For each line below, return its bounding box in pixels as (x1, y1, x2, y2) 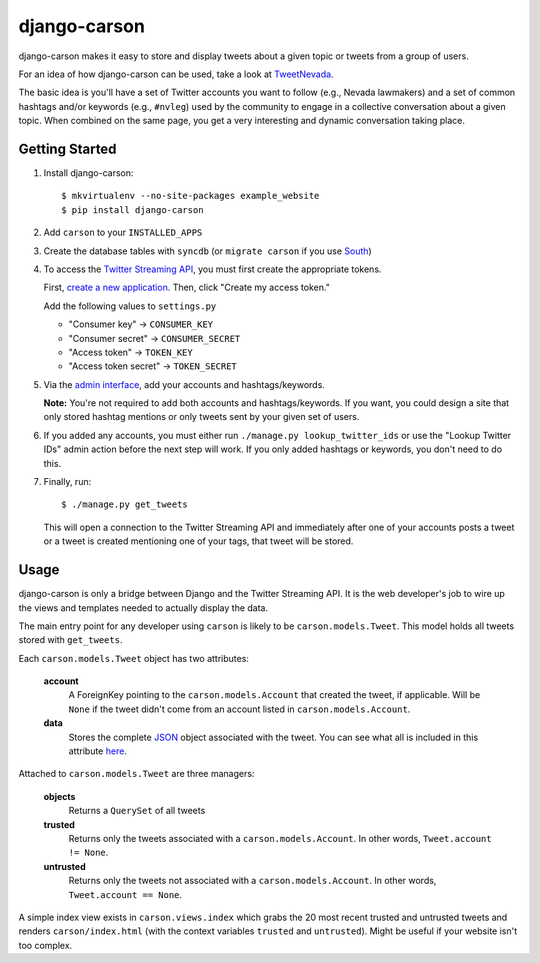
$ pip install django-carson (61, 204, 204, 215)
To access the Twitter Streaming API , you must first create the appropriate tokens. (43, 263, 382, 275)
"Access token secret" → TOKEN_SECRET (68, 360, 237, 372)
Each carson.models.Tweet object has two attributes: (18, 652, 250, 664)
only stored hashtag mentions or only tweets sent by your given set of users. (43, 411, 360, 423)
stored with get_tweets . (18, 634, 123, 646)
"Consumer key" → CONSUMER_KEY (68, 318, 214, 330)
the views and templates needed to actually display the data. (18, 601, 269, 614)
